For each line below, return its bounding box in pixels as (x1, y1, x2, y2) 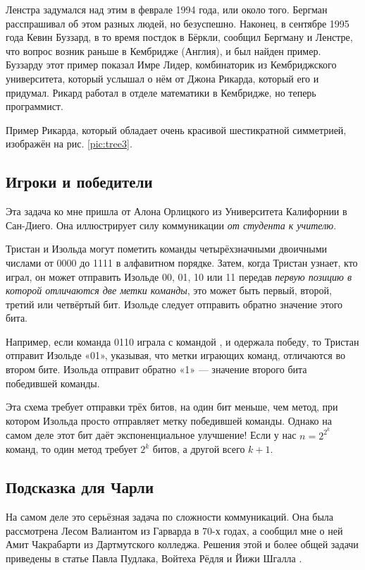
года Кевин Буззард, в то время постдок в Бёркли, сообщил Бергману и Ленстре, (6, 30, 353, 44)
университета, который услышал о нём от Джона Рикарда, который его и (6, 71, 319, 85)
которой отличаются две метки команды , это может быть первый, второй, (6, 283, 332, 298)
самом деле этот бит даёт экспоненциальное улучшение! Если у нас (6, 427, 297, 442)
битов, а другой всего (152, 442, 245, 456)
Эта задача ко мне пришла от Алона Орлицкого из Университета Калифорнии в (6, 204, 347, 219)
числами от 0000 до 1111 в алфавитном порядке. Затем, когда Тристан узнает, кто (6, 255, 358, 269)
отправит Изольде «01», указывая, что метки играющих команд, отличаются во (6, 348, 345, 363)
